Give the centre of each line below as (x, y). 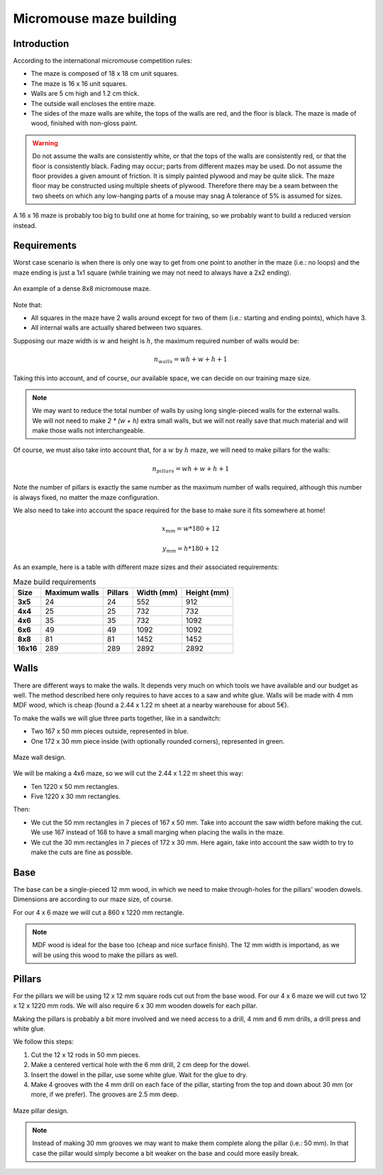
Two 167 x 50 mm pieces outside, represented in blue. (110, 732)
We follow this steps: (44, 1042)
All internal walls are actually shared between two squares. (117, 328)
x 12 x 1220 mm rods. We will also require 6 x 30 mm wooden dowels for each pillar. (135, 1006)
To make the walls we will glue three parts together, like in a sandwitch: (117, 718)
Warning (45, 143)
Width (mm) (157, 592)
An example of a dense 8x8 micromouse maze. (82, 289)
